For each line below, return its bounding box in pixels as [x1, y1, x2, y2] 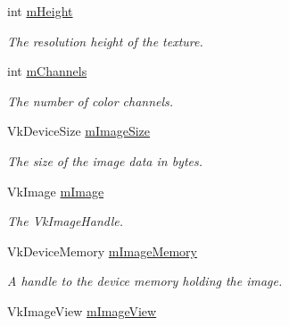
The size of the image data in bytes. [7, 151, 203, 170]
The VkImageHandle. [7, 212, 123, 230]
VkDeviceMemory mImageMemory [7, 241, 197, 260]
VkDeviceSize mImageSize [7, 121, 150, 140]
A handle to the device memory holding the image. [7, 272, 283, 290]
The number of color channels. [7, 91, 174, 110]
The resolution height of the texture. [7, 31, 203, 50]
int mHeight [7, 2, 73, 20]
